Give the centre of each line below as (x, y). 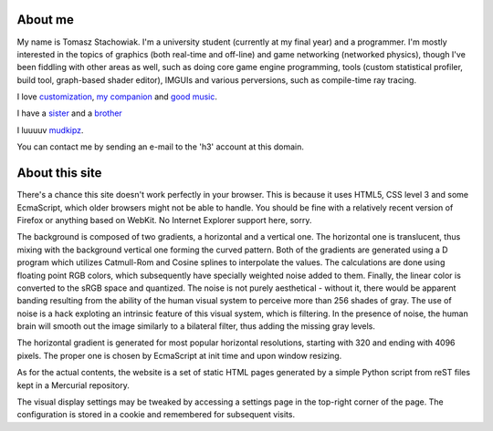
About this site (59, 173)
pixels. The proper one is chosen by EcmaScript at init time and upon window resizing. (179, 355)
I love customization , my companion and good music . (117, 97)
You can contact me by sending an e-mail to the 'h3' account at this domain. (161, 147)
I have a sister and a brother (69, 113)
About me (46, 20)
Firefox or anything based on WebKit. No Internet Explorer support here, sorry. (164, 220)
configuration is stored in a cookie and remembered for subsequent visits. (156, 415)
